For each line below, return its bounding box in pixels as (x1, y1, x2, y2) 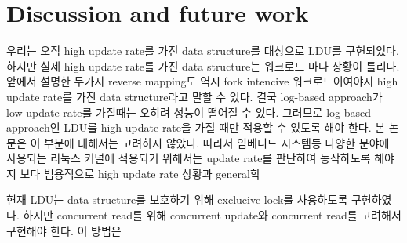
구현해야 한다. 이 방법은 (6, 222, 122, 238)
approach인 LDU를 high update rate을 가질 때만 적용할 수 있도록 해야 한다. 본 (6, 119, 386, 136)
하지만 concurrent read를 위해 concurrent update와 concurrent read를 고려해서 (23, 207, 402, 223)
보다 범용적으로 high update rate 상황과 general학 (20, 165, 260, 181)
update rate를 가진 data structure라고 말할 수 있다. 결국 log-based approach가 (6, 88, 383, 104)
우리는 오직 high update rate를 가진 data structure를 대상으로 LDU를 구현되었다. (6, 42, 399, 59)
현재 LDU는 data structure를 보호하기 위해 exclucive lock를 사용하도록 (6, 191, 348, 208)
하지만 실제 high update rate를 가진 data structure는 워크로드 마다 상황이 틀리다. (6, 57, 400, 74)
